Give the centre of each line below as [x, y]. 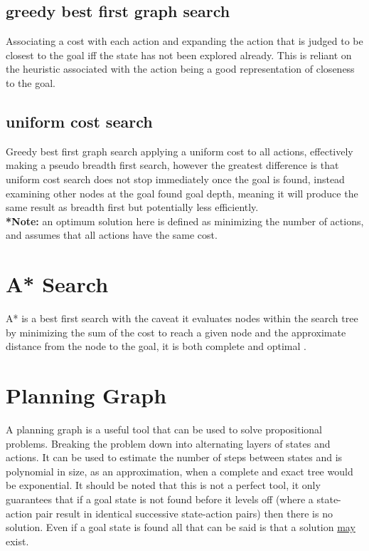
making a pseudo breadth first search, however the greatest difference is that [172, 165]
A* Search [57, 284]
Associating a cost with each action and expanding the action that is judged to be [184, 41]
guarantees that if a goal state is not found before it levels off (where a [160, 499]
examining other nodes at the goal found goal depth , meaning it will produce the [182, 193]
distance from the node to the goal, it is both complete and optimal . [156, 346]
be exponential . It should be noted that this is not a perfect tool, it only [163, 485]
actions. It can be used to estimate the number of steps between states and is [174, 457]
